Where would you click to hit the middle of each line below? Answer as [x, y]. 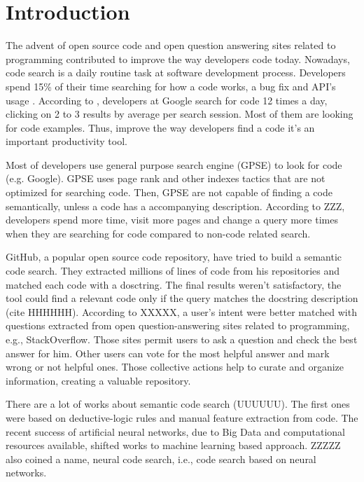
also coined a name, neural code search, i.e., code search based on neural [161, 459]
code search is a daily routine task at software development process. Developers [176, 73]
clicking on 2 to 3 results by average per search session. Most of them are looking [180, 114]
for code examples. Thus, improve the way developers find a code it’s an [160, 127]
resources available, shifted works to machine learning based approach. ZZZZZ [173, 445]
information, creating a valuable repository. [98, 380]
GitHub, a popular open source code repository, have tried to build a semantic [174, 257]
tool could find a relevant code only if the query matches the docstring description [182, 298]
